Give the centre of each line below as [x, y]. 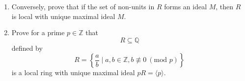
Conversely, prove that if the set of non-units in [83, 6]
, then [225, 6]
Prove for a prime [38, 32]
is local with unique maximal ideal [63, 16]
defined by [27, 48]
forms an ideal [186, 6]
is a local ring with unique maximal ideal [73, 72]
